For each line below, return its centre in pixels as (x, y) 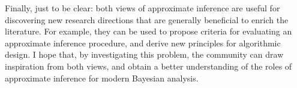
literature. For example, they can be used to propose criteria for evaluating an (148, 31)
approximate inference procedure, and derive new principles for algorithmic (143, 43)
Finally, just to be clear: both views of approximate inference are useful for (142, 8)
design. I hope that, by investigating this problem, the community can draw (144, 54)
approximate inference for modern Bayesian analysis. (102, 78)
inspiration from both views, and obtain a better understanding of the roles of (148, 66)
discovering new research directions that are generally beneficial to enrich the (147, 19)
